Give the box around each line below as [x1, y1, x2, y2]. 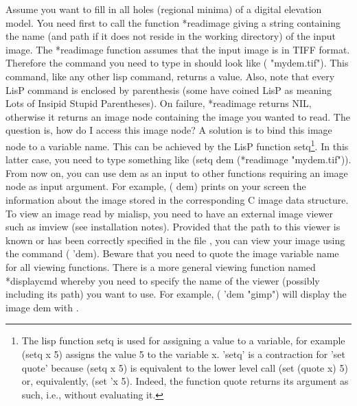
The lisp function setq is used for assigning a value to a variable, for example [21, 333, 345, 348]
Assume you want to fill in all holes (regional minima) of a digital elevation [5, 2, 322, 16]
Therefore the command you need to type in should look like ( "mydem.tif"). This [5, 56, 349, 70]
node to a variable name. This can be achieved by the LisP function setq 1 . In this [5, 136, 349, 153]
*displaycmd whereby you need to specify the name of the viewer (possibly [5, 273, 320, 287]
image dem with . [5, 300, 79, 314]
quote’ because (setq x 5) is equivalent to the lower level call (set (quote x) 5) [21, 360, 348, 374]
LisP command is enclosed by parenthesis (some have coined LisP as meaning [5, 82, 332, 97]
